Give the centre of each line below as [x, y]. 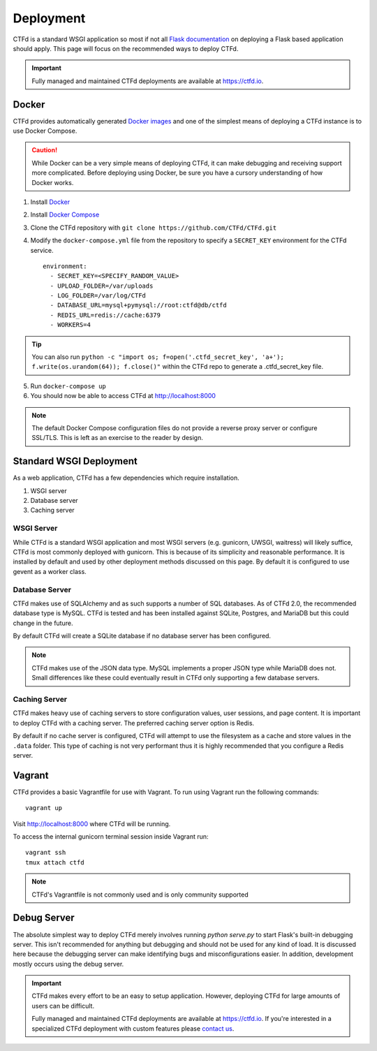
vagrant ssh [46, 853]
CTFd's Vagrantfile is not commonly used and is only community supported [140, 895]
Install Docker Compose [65, 215]
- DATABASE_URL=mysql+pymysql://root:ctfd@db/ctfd [138, 305]
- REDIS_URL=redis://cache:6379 [105, 315]
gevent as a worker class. [50, 571]
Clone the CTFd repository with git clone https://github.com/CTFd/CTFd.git [154, 228]
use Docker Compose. [45, 131]
